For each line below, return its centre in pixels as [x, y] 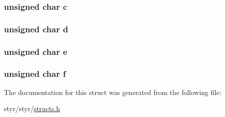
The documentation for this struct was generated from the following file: [113, 92]
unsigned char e [36, 51]
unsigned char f [35, 74]
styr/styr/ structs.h [32, 108]
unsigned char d [36, 29]
